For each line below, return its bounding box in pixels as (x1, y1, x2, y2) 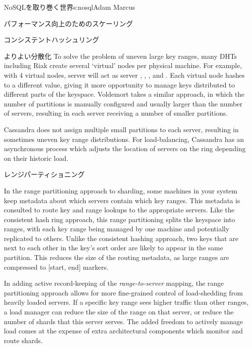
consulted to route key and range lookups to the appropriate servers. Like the (4, 205, 235, 215)
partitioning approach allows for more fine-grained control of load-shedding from (4, 287, 243, 297)
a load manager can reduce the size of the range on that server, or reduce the (4, 307, 234, 317)
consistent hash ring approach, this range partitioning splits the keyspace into (4, 214, 235, 224)
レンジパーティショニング (4, 169, 85, 179)
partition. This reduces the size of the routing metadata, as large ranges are (4, 252, 229, 262)
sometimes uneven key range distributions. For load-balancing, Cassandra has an (4, 134, 244, 144)
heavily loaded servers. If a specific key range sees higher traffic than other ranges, (4, 297, 249, 307)
